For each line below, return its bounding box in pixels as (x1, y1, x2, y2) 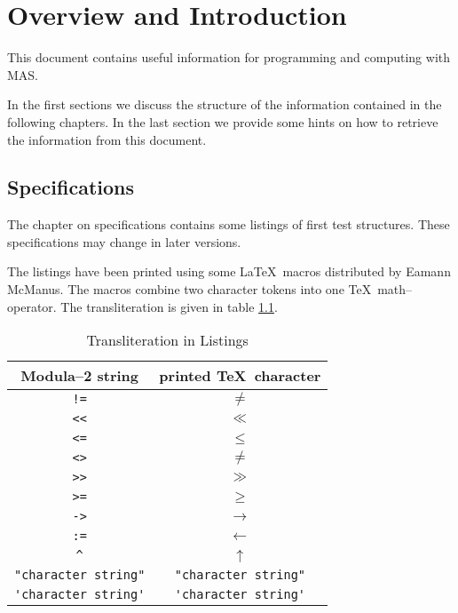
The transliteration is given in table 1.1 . (60, 297, 278, 315)
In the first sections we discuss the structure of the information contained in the (7, 95, 442, 114)
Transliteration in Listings (86, 330, 249, 351)
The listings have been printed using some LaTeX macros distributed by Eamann (7, 262, 451, 281)
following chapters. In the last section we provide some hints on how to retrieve (7, 112, 438, 131)
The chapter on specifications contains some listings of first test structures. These (7, 215, 450, 234)
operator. (7, 297, 57, 315)
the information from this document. (7, 130, 207, 148)
